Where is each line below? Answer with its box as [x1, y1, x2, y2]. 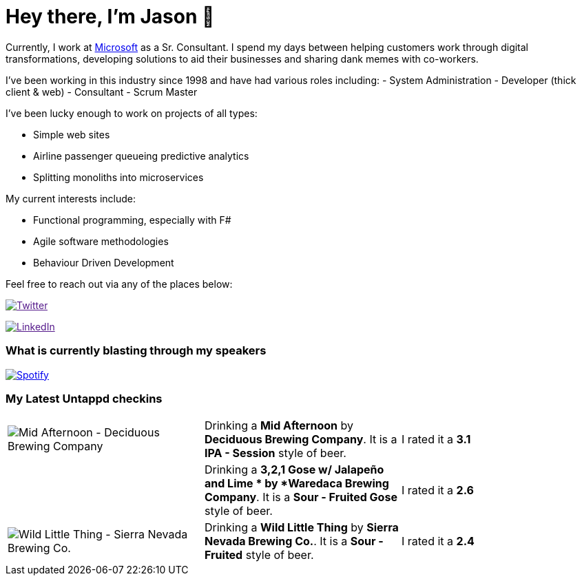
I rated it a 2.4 [401, 534, 475, 549]
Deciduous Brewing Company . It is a [204, 432, 397, 447]
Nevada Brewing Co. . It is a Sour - [204, 534, 384, 549]
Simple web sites [33, 128, 110, 140]
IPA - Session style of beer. [204, 446, 346, 461]
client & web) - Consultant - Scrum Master [6, 85, 198, 98]
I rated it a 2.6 [401, 483, 474, 498]
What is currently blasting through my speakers [6, 344, 267, 358]
